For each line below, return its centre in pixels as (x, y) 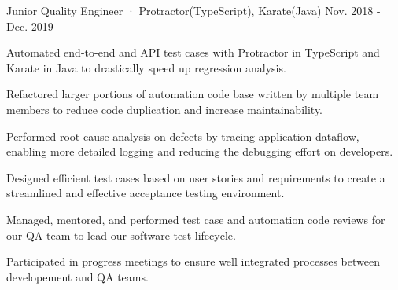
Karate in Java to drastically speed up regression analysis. (146, 67)
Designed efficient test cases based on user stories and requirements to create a (196, 177)
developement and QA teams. (77, 276)
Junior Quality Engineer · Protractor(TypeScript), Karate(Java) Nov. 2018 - (193, 10)
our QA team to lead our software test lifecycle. (121, 235)
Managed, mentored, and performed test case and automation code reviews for (196, 219)
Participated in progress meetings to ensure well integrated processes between (193, 261)
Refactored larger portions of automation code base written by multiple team (193, 94)
